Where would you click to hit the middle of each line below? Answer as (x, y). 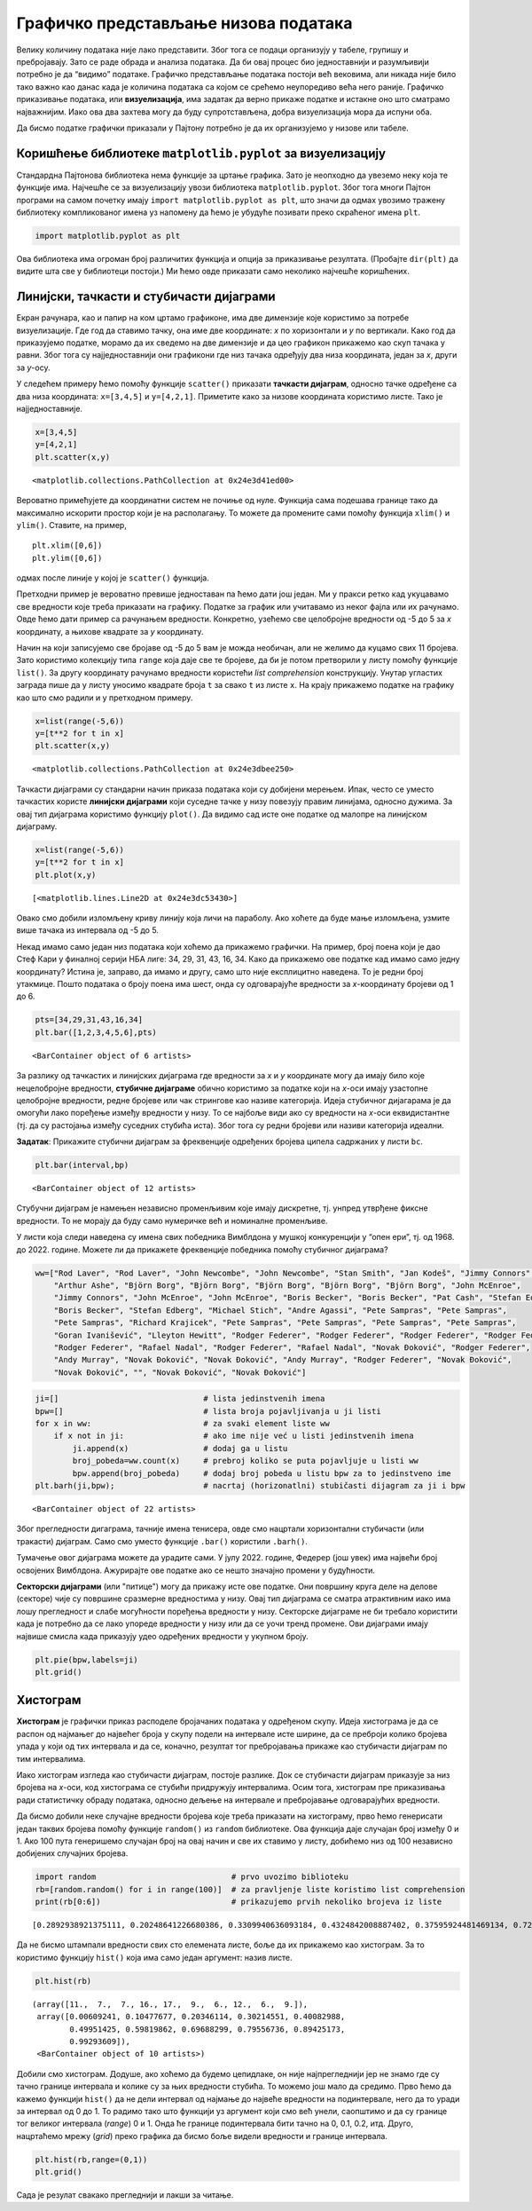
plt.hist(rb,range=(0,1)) (91, 2160)
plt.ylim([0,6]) (67, 558)
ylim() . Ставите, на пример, (72, 525)
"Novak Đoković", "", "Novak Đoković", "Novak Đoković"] (180, 1372)
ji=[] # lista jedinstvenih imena (180, 1399)
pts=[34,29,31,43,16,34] (89, 1020)
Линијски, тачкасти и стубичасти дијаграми (146, 297)
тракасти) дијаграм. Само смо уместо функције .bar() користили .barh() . (162, 1541)
